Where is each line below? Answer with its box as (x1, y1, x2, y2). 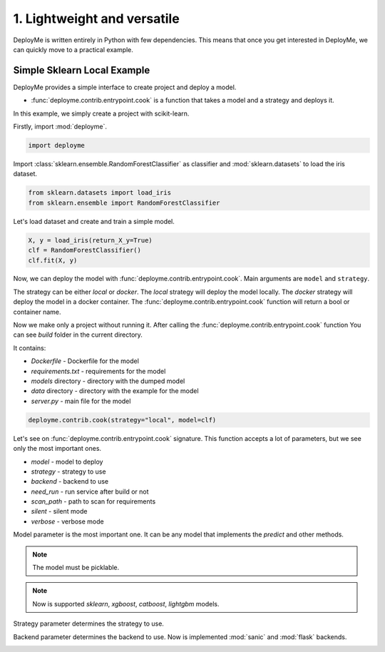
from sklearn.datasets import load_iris (28, 189, 171, 197)
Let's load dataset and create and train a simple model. (13, 217, 175, 225)
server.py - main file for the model (31, 397, 131, 405)
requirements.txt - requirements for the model (31, 367, 166, 375)
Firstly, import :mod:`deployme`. (13, 122, 107, 131)
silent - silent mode (31, 507, 88, 516)
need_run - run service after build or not (31, 487, 149, 496)
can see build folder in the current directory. (13, 330, 143, 339)
